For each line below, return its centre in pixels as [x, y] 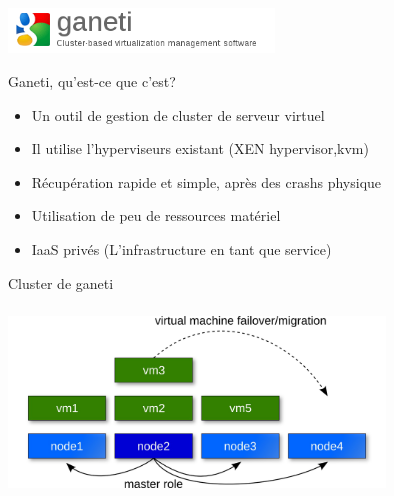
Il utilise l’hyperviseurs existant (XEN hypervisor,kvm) [200, 148]
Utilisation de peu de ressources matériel [156, 215]
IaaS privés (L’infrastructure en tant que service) [181, 249]
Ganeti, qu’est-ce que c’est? [92, 81]
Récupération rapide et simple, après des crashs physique [206, 181]
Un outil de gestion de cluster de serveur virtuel [178, 114]
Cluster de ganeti [61, 282]
